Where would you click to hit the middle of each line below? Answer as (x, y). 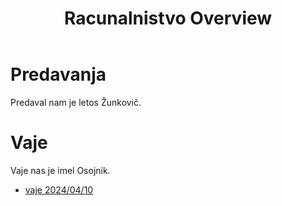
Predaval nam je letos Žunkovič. (76, 102)
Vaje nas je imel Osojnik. (60, 170)
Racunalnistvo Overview (168, 18)
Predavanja (58, 74)
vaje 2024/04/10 (59, 189)
